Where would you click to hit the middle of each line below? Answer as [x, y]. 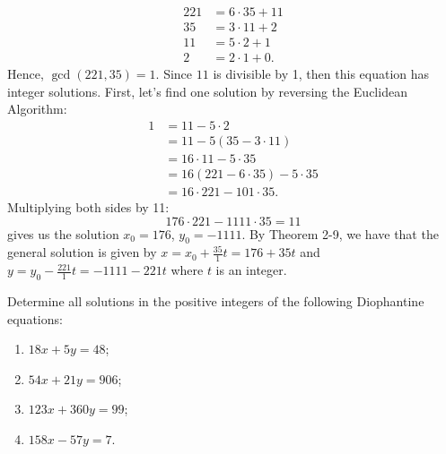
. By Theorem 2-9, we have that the [340, 233]
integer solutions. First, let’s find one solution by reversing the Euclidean [207, 91]
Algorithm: [37, 109]
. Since [174, 74]
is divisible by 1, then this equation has [321, 74]
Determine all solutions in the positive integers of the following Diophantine [216, 301]
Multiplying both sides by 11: [88, 207]
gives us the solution [63, 233]
